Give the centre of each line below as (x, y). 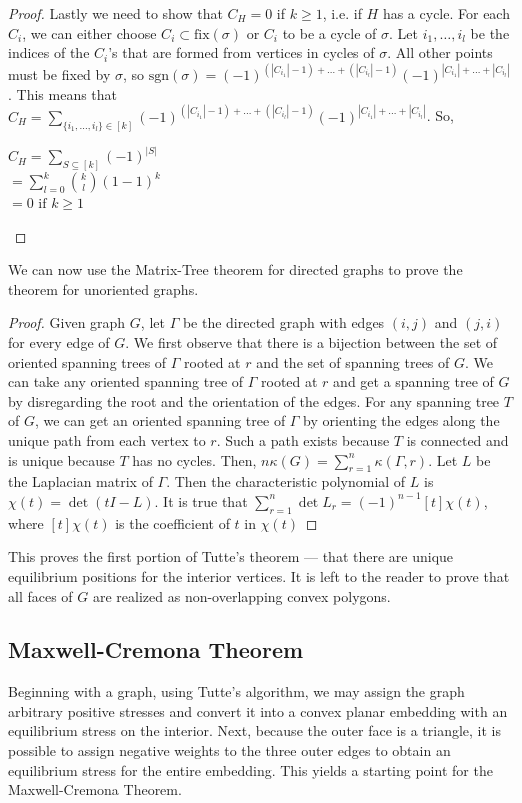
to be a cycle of (329, 32)
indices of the (49, 52)
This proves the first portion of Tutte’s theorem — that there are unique (231, 556)
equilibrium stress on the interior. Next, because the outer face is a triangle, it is (255, 730)
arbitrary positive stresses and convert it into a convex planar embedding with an (258, 710)
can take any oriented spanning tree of (126, 381)
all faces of (40, 595)
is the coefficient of (172, 522)
